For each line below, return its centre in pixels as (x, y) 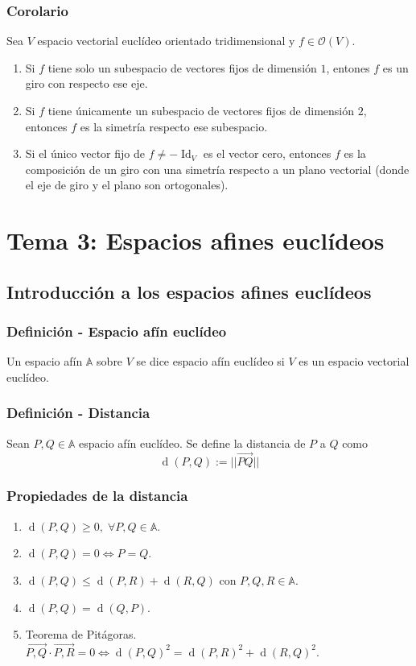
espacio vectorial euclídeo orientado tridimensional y (166, 41)
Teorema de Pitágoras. (81, 634)
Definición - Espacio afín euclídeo (117, 331)
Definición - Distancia (78, 413)
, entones (348, 67)
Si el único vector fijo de (85, 153)
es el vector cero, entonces (267, 153)
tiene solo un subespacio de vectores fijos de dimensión (182, 67)
